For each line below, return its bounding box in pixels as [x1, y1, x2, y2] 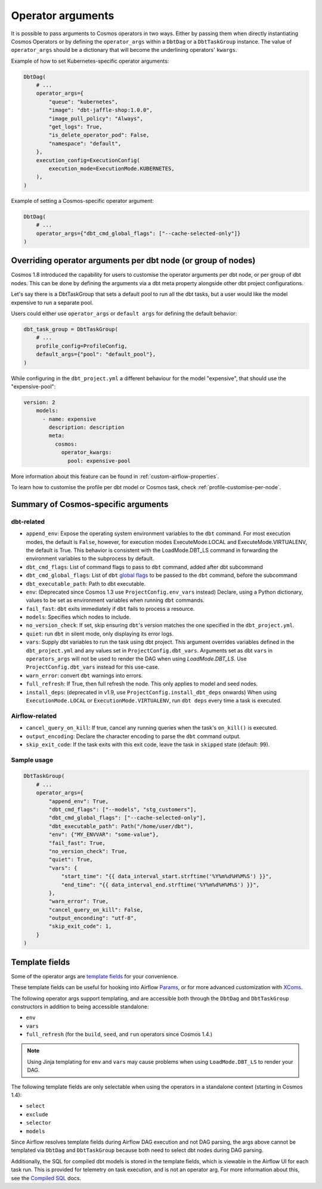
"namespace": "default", [48, 140, 122, 147]
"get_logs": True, [48, 123, 103, 131]
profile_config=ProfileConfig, [36, 342, 128, 349]
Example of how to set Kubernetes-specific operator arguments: [11, 57, 169, 64]
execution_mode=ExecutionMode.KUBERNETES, [48, 165, 175, 172]
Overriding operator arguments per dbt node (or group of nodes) [11, 255, 256, 265]
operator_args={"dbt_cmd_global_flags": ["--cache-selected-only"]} [36, 230, 241, 237]
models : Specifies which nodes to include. [26, 613, 131, 620]
